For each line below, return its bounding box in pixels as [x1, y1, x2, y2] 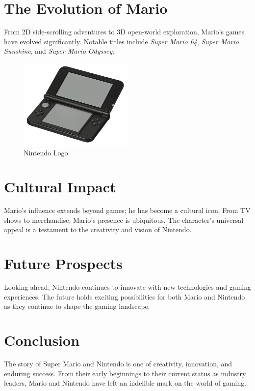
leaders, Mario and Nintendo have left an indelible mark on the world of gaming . [4, 378, 247, 388]
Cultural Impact [4, 177, 116, 197]
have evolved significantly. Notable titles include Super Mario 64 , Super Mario [4, 36, 239, 46]
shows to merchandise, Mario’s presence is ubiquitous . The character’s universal [4, 214, 244, 225]
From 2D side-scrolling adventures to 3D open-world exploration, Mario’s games [4, 27, 245, 37]
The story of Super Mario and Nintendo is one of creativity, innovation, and [4, 358, 232, 368]
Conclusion [4, 330, 80, 350]
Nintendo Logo [24, 148, 68, 158]
